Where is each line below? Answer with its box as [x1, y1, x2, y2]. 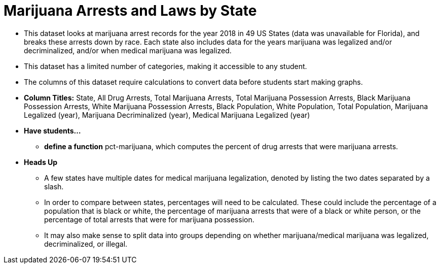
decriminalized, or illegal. [44, 239, 128, 248]
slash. [44, 182, 64, 191]
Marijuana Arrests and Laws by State [4, 2, 257, 19]
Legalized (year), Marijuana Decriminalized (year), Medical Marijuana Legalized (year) [24, 110, 310, 119]
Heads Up [24, 157, 58, 166]
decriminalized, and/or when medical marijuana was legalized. [24, 46, 232, 55]
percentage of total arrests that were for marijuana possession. [44, 215, 254, 224]
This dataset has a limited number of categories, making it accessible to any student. [24, 61, 307, 71]
